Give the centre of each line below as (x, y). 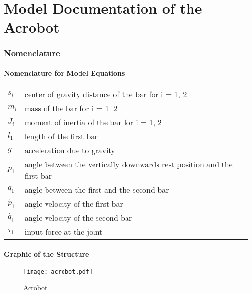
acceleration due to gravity (70, 150)
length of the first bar (61, 136)
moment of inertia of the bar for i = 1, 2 (93, 122)
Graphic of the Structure (47, 253)
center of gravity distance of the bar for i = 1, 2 (106, 94)
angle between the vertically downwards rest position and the (128, 164)
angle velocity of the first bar (74, 204)
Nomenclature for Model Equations (64, 73)
